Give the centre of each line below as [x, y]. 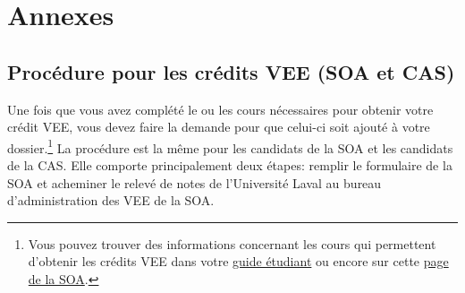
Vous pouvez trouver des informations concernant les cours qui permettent [232, 243]
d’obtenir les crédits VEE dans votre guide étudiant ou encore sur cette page [238, 261]
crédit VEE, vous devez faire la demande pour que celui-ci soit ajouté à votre [219, 127]
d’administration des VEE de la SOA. [111, 200]
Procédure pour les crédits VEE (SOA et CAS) [231, 71]
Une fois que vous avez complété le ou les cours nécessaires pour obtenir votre [220, 109]
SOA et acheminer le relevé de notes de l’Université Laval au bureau [194, 182]
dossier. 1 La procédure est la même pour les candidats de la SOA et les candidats [230, 146]
